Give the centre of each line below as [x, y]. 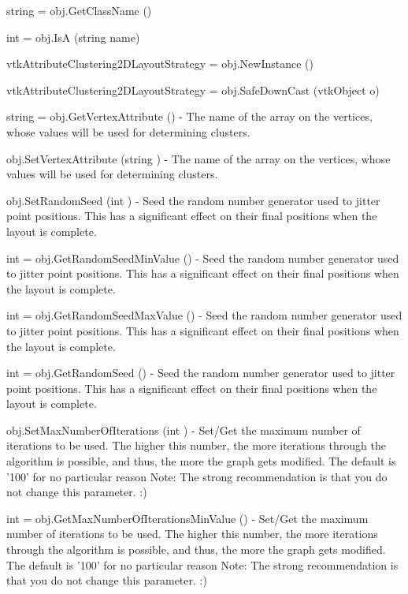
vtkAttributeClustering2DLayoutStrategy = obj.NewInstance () [160, 64]
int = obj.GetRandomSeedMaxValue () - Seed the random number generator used [204, 315]
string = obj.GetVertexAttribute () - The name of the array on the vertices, [189, 116]
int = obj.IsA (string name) [73, 37]
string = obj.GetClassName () [79, 10]
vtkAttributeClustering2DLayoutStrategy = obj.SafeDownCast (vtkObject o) [193, 90]
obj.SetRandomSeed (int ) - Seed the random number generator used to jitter [193, 200]
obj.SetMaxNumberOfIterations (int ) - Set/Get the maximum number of [184, 430]
